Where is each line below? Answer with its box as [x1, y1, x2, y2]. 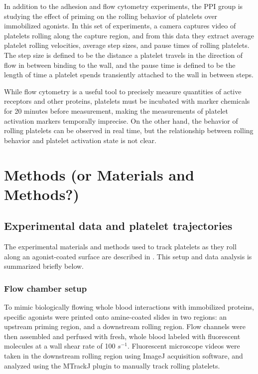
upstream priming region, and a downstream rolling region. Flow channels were [4, 321, 246, 332]
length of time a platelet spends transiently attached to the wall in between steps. [4, 69, 254, 80]
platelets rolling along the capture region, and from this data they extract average [4, 30, 255, 40]
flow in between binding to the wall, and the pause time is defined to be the [4, 59, 236, 70]
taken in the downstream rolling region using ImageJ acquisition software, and [4, 351, 243, 361]
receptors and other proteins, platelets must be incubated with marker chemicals [4, 96, 250, 106]
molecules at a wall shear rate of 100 [4, 341, 116, 351]
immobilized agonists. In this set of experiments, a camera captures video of [4, 20, 236, 31]
